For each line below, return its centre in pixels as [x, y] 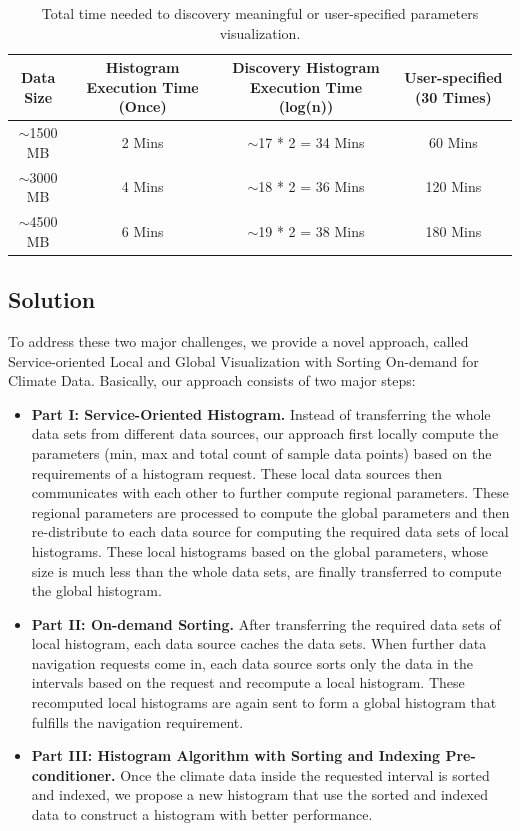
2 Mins [142, 142]
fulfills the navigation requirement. [137, 721]
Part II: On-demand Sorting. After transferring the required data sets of [266, 623]
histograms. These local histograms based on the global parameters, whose [259, 550]
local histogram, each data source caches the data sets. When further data [259, 643]
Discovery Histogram [306, 67]
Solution [52, 299]
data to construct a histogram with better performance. [202, 814]
